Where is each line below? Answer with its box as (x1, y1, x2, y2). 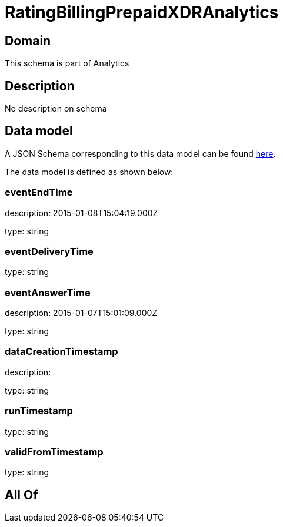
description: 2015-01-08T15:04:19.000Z (5, 207, 158, 218)
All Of (5, 487, 38, 502)
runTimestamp (5, 405, 73, 417)
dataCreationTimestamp (5, 345, 118, 358)
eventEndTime (5, 186, 73, 199)
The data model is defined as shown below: (5, 166, 174, 177)
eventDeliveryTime (5, 245, 94, 257)
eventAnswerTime (5, 286, 91, 298)
